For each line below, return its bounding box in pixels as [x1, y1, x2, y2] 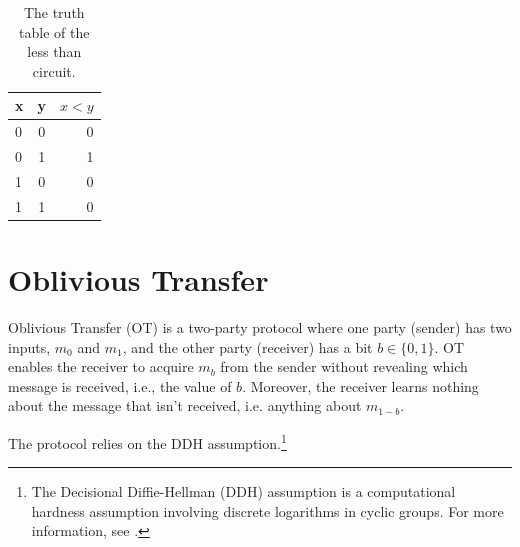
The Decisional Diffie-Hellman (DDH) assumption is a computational [31, 481, 456, 502]
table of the [19, 21, 90, 42]
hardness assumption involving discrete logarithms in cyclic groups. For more [31, 500, 504, 521]
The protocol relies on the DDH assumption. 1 [8, 429, 287, 453]
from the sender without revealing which [220, 356, 468, 377]
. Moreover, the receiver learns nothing [242, 375, 479, 396]
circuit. [32, 60, 76, 81]
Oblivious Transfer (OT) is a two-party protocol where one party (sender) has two [8, 316, 512, 337]
